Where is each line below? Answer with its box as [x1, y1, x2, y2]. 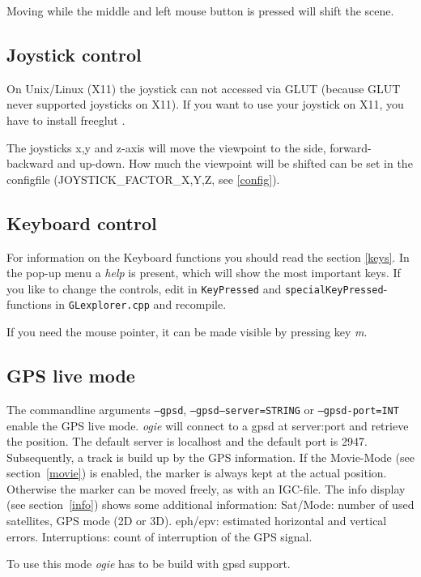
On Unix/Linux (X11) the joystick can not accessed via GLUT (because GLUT [6, 79, 401, 96]
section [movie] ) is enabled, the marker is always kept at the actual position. [6, 464, 387, 481]
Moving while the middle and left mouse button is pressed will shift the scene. [6, 2, 394, 19]
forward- [330, 139, 372, 156]
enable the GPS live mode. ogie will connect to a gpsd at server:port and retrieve [6, 417, 409, 434]
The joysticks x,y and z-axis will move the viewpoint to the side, [6, 139, 326, 156]
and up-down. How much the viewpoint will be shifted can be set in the [57, 155, 413, 172]
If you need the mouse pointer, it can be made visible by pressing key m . [6, 323, 368, 340]
